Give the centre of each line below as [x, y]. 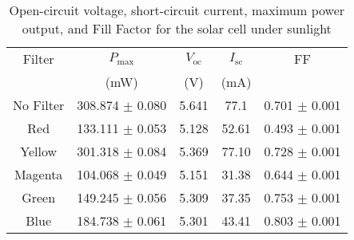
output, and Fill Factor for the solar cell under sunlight [177, 28]
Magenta [38, 174]
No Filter [39, 105]
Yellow [39, 151]
